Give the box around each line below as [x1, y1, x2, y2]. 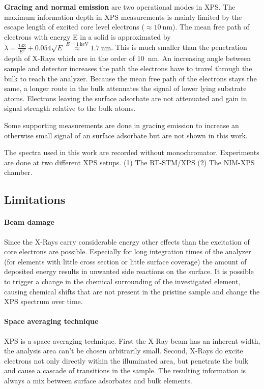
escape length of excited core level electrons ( [4, 21, 144, 32]
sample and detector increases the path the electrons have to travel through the [4, 63, 252, 74]
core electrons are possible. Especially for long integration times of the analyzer [4, 246, 251, 257]
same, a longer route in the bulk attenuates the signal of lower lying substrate [4, 83, 247, 94]
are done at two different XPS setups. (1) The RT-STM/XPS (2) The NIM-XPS [4, 157, 255, 167]
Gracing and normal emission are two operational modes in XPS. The [4, 2, 236, 12]
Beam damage [4, 217, 54, 227]
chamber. [4, 167, 33, 177]
